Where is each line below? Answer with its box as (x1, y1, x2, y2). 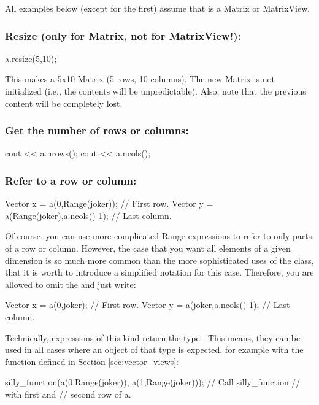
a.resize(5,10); (5, 52, 57, 64)
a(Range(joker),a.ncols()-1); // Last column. (5, 209, 172, 222)
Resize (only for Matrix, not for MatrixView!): (5, 28, 241, 43)
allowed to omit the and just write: (5, 277, 136, 290)
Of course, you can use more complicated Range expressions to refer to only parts (5, 229, 312, 242)
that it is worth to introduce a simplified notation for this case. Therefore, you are (5, 266, 314, 279)
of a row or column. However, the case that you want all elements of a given (5, 242, 291, 254)
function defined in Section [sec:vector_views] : (5, 355, 179, 368)
